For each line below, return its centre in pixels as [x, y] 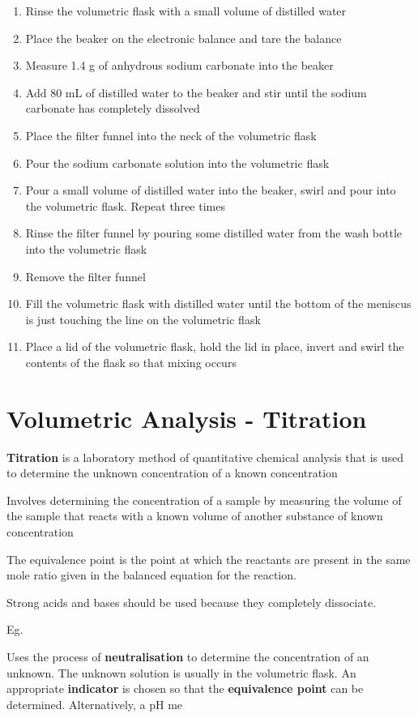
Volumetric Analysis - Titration [187, 418]
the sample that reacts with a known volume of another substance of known [195, 516]
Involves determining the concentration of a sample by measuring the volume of [204, 500]
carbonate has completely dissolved [113, 108]
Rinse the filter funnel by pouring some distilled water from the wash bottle [214, 233]
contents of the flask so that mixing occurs [131, 362]
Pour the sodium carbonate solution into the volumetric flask [177, 162]
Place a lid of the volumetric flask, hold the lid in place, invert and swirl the [215, 346]
